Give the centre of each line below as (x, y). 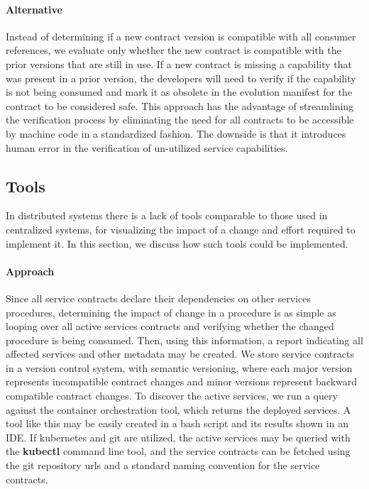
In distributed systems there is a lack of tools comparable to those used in (167, 215)
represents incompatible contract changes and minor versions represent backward (182, 381)
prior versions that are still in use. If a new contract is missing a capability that (179, 64)
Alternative (34, 9)
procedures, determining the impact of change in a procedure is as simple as (171, 312)
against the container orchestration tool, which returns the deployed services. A (178, 409)
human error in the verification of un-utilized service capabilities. (147, 147)
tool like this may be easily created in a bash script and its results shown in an (177, 423)
